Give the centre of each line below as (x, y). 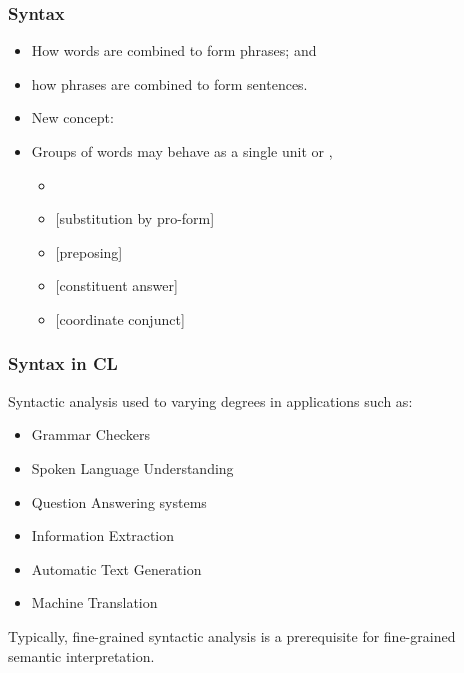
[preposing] (89, 251)
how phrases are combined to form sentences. (169, 83)
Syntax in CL (63, 363)
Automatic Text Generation (116, 568)
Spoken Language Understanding (132, 467)
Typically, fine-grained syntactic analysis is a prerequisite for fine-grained (232, 635)
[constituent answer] (116, 285)
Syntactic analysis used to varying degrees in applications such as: (210, 400)
